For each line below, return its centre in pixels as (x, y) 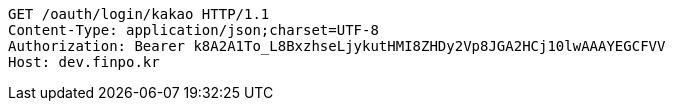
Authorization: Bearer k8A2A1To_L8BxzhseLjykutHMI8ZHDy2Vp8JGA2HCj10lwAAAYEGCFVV (337, 46)
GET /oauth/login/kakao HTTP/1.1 (139, 14)
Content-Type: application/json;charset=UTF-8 (193, 30)
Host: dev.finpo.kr (84, 62)
